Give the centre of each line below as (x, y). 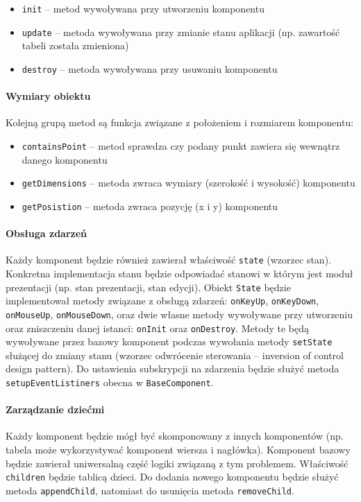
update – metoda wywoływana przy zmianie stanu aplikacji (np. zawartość (181, 32)
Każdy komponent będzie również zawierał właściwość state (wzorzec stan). (168, 260)
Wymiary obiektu (48, 96)
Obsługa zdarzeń (47, 233)
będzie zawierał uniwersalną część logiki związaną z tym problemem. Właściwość (177, 463)
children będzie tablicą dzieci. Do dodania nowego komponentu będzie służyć (172, 477)
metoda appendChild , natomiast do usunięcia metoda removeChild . (150, 490)
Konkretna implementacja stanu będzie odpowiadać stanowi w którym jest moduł (179, 273)
